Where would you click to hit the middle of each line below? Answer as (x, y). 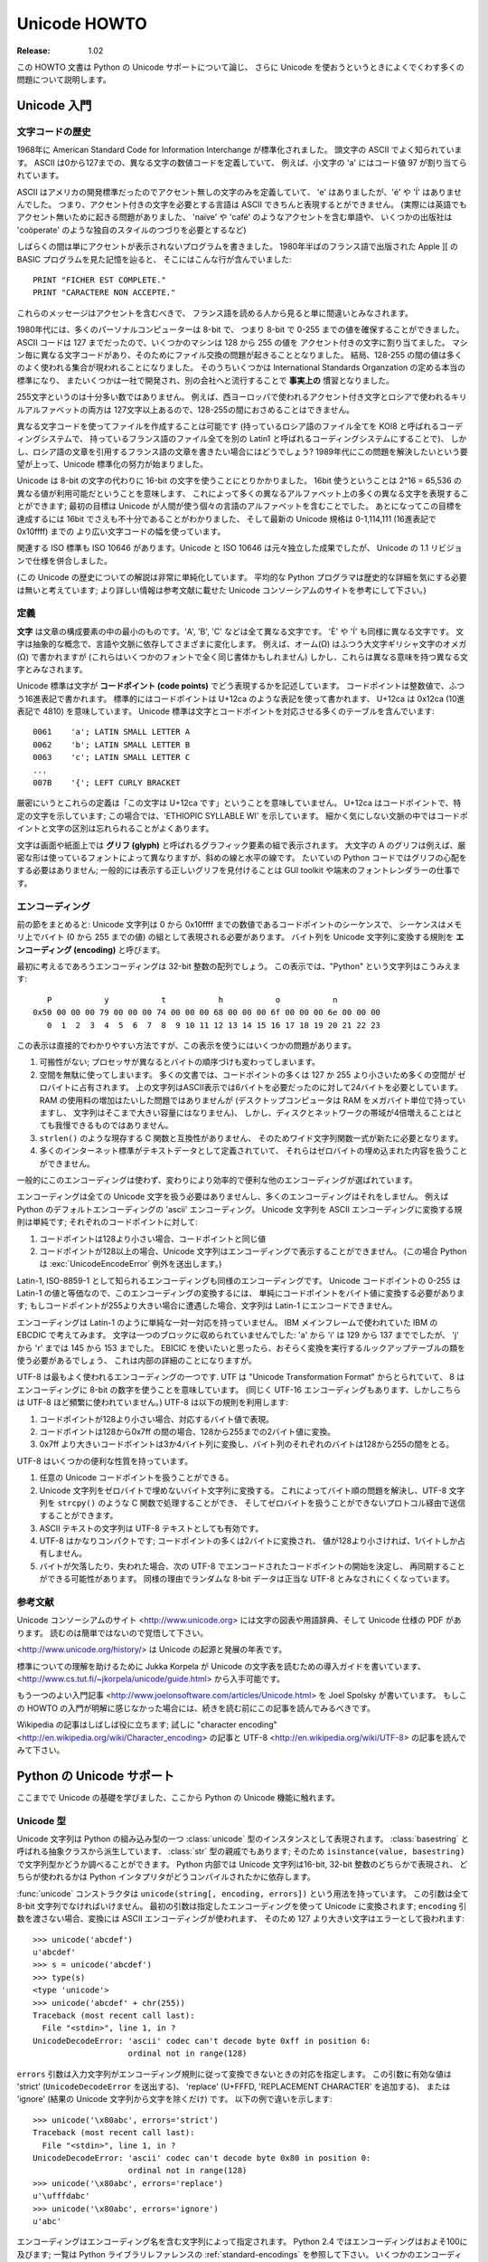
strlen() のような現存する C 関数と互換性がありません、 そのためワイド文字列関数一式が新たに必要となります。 (251, 1138)
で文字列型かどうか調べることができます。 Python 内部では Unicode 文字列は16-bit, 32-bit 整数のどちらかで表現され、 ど (242, 1864)
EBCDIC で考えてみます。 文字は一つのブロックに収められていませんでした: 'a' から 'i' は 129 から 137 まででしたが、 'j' (238, 1335)
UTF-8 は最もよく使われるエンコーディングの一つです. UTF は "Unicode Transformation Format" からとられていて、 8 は (241, 1377)
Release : (33, 51)
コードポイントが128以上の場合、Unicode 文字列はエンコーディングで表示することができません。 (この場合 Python (253, 1251)
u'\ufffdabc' (61, 2196)
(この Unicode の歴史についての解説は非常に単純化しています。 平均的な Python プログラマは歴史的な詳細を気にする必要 (242, 577)
